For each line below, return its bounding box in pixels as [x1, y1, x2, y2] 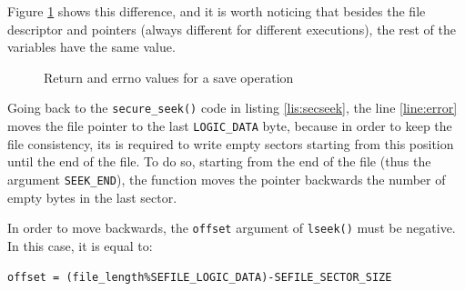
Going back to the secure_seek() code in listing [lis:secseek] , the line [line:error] [7, 98, 458, 117]
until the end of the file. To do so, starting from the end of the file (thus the [7, 152, 431, 171]
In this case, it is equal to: [7, 236, 153, 255]
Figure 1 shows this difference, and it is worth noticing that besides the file [7, 2, 426, 20]
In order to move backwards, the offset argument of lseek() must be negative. [7, 218, 456, 237]
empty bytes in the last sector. [7, 187, 177, 206]
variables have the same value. [7, 37, 176, 56]
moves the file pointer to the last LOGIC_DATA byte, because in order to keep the [7, 116, 452, 135]
